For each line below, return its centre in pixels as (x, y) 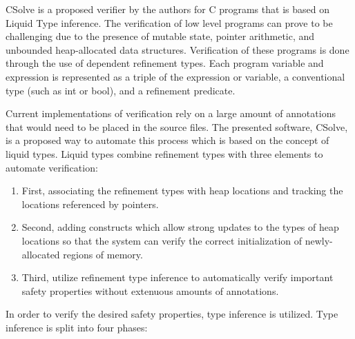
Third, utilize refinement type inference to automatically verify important (177, 277)
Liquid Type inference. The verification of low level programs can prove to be (169, 22)
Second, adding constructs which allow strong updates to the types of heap (180, 227)
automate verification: (52, 167)
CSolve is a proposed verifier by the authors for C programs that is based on (167, 9)
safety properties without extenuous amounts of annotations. (150, 290)
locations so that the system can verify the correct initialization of (162, 240)
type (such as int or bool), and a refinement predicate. (121, 90)
